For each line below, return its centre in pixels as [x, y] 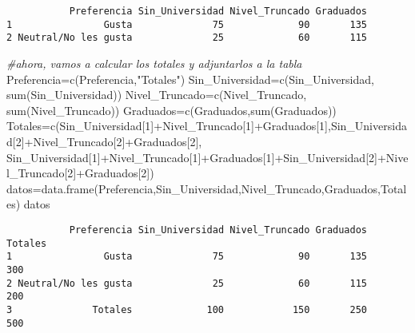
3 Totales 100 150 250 [187, 309]
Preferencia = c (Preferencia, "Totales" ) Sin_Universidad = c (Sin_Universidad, [190, 79]
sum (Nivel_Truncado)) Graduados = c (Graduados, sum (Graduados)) [172, 110]
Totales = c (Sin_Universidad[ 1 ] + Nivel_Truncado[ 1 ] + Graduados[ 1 [166, 126]
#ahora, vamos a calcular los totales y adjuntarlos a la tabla [154, 63]
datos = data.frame [50, 188]
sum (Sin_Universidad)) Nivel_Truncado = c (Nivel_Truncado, [157, 95]
